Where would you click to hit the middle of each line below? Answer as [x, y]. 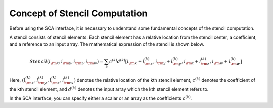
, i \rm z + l [191, 62]
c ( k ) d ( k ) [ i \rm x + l [127, 62]
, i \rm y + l [163, 62]
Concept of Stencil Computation [78, 13]
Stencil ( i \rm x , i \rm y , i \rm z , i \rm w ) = [66, 62]
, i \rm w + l [220, 62]
